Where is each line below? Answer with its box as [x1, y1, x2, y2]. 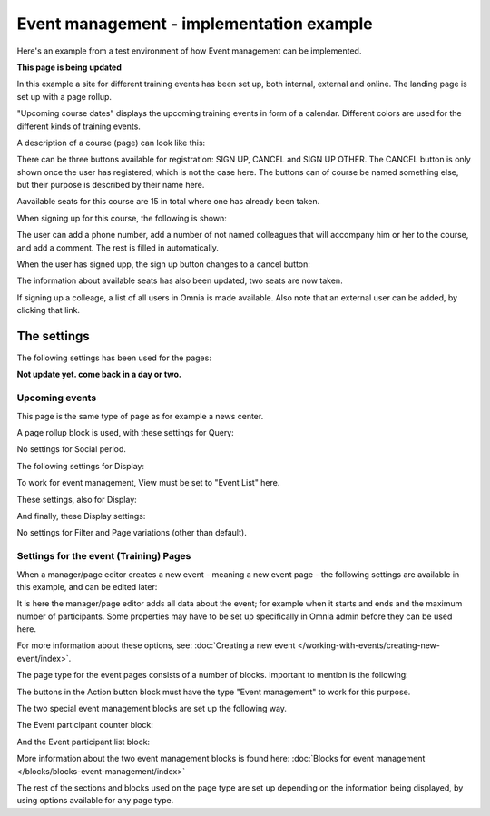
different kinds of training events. [16, 121, 141, 132]
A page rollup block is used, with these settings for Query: [16, 428, 235, 438]
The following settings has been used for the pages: [16, 352, 212, 363]
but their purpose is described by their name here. [16, 180, 205, 191]
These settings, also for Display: [16, 494, 138, 505]
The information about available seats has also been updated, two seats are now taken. [16, 275, 344, 286]
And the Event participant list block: [16, 736, 150, 747]
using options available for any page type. [16, 795, 174, 806]
